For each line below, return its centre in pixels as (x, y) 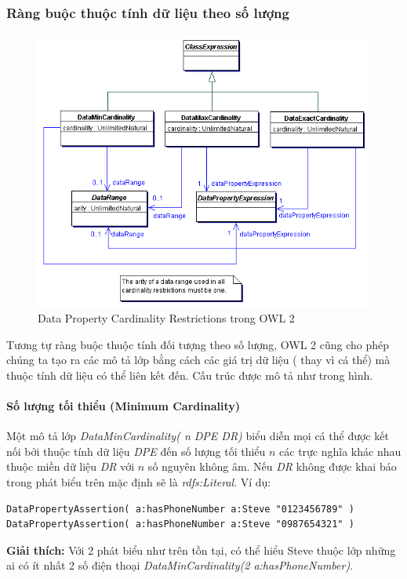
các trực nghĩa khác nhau (340, 451)
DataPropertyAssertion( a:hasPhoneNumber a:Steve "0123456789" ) (180, 509)
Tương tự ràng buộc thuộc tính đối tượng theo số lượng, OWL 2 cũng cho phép (198, 344)
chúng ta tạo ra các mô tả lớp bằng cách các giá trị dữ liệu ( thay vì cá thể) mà (198, 360)
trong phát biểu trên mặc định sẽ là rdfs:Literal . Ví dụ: (139, 482)
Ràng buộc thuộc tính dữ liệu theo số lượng (148, 12)
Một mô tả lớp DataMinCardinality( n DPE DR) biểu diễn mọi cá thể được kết (198, 436)
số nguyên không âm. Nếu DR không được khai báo (272, 466)
